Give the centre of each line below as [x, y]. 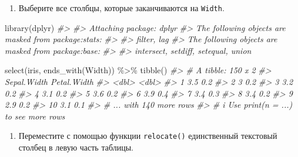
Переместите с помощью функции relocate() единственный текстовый [148, 136]
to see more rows [35, 116]
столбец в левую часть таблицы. [76, 147]
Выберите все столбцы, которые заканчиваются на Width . [121, 8]
